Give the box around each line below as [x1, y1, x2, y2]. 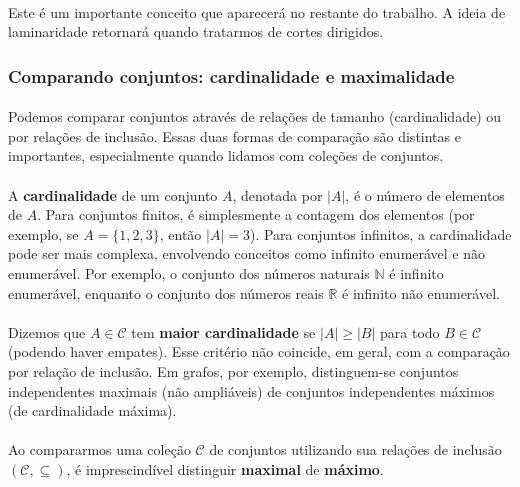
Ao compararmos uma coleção [8, 439, 191, 460]
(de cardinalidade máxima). [8, 400, 177, 421]
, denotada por [232, 184, 323, 205]
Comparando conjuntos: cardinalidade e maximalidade [8, 63, 455, 88]
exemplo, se [8, 223, 79, 244]
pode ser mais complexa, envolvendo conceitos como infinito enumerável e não [8, 243, 486, 264]
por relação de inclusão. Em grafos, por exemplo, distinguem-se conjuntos [8, 360, 459, 381]
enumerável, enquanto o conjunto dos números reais [8, 282, 324, 303]
